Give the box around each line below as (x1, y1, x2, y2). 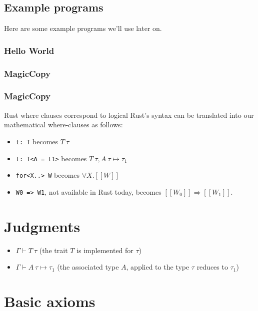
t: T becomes (15, 136, 58, 146)
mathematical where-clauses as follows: (4, 119, 123, 130)
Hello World (4, 44, 54, 56)
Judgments (4, 216, 80, 236)
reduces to (196, 262, 228, 272)
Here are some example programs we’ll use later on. (4, 23, 162, 33)
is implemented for (76, 245, 133, 255)
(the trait (39, 245, 68, 255)
